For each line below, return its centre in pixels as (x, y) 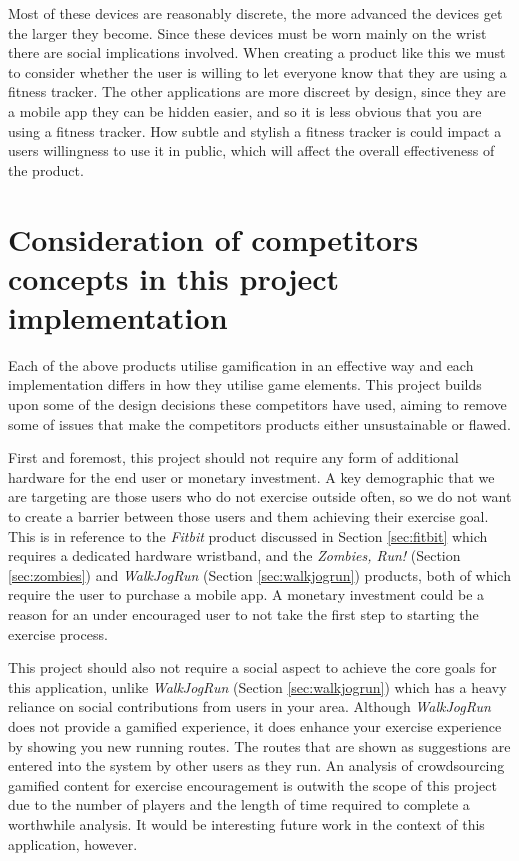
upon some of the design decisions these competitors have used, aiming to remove (257, 404)
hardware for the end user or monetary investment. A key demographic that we (251, 476)
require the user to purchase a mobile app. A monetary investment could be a (246, 594)
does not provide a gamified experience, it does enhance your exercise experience (255, 725)
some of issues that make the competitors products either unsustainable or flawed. (259, 423)
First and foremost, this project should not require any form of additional (233, 457)
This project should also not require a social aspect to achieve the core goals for (252, 667)
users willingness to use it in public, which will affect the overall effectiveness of (251, 150)
